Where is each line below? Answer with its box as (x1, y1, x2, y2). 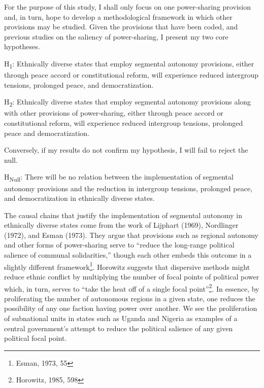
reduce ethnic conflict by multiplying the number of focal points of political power (4, 271, 259, 281)
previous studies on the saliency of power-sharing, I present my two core (4, 31, 228, 42)
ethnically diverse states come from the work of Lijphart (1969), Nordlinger (4, 220, 239, 230)
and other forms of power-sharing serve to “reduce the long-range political (4, 239, 235, 250)
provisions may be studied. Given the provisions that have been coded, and (4, 21, 238, 32)
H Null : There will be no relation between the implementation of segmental (4, 171, 234, 184)
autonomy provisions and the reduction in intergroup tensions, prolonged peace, (4, 183, 253, 193)
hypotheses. (4, 41, 40, 52)
